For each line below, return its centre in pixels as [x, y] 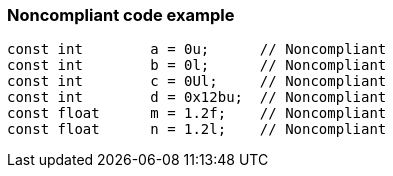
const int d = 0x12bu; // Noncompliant [197, 97]
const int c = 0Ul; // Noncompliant [197, 81]
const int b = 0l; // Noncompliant [197, 65]
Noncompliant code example [121, 15]
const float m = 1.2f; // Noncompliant [197, 113]
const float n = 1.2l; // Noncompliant [197, 129]
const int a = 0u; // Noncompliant [197, 49]
